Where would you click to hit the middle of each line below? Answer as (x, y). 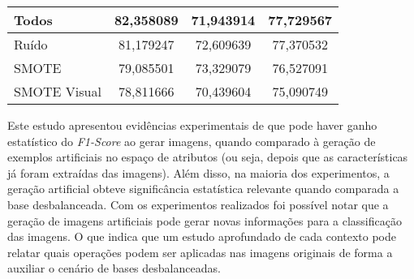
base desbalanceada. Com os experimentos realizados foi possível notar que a (198, 204)
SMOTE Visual (58, 91)
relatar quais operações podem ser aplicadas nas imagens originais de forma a (200, 252)
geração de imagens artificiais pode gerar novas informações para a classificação (205, 220)
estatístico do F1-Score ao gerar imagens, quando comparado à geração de (192, 141)
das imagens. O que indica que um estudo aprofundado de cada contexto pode (202, 236)
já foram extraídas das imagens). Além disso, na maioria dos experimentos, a (198, 172)
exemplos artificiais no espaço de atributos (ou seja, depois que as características (208, 157)
